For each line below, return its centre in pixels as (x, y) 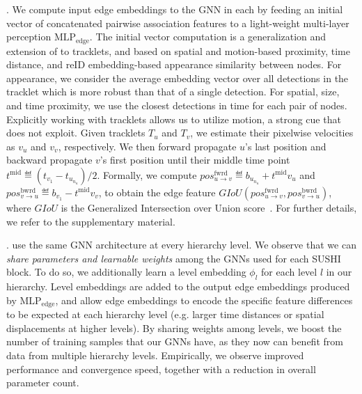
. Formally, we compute (147, 174)
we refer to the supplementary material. (91, 221)
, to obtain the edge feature (157, 192)
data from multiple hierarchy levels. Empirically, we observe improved (155, 355)
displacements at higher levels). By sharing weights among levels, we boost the (174, 328)
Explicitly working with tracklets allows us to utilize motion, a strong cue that (174, 119)
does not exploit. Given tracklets (76, 133)
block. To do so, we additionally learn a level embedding (126, 272)
